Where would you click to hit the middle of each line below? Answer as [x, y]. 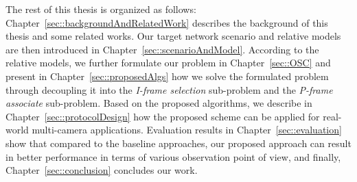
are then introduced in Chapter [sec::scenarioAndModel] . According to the [162, 49]
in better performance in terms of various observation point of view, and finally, [173, 156]
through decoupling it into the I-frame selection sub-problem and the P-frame [169, 89]
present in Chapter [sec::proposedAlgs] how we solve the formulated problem [167, 76]
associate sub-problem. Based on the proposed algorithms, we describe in [159, 103]
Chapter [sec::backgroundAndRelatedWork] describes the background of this [167, 22]
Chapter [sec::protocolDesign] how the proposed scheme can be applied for [163, 116]
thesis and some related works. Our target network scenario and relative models [173, 36]
